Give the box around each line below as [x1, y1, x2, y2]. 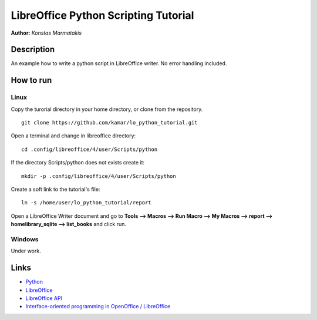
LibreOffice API [25, 294, 63, 302]
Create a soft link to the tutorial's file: [11, 186, 100, 193]
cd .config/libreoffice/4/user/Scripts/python [21, 146, 158, 153]
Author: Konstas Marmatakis [11, 29, 82, 36]
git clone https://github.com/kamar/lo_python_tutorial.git [21, 119, 198, 126]
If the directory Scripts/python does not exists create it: [11, 159, 145, 166]
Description [11, 45, 55, 55]
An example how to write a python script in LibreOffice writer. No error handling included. [11, 60, 227, 67]
